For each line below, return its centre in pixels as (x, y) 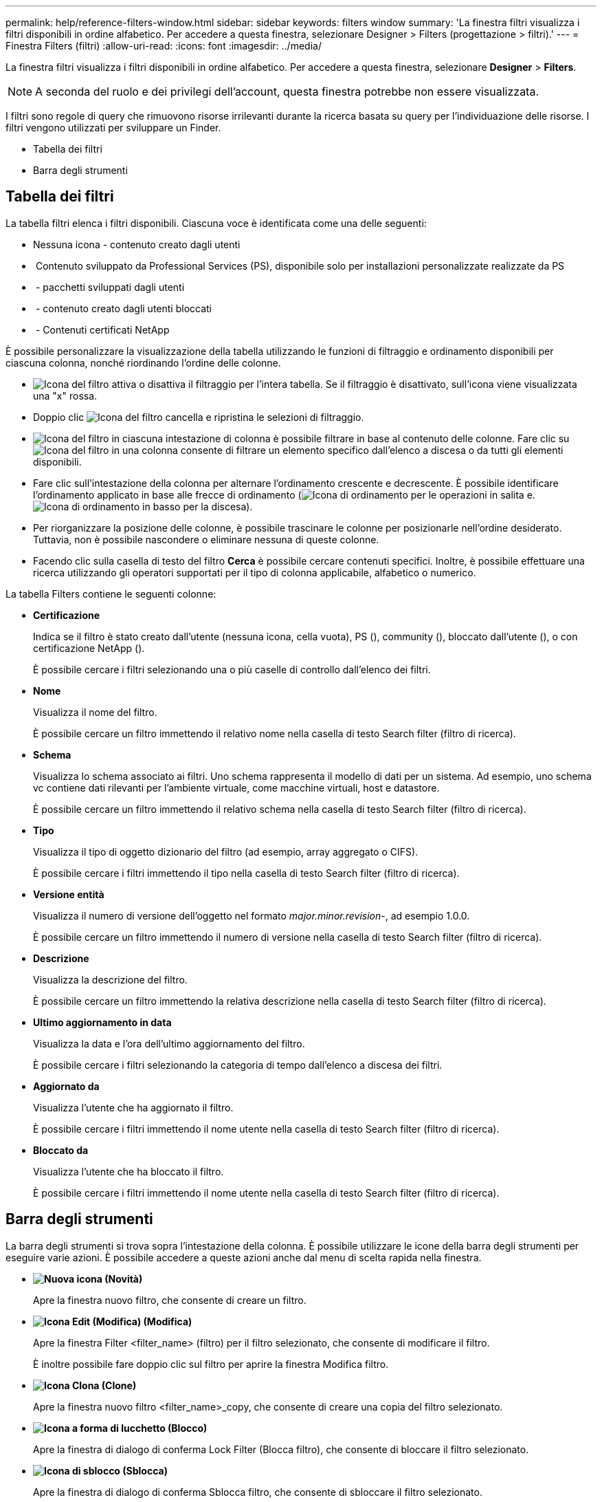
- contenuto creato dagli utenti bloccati (124, 308)
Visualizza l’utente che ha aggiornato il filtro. (133, 1107)
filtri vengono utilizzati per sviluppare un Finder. (113, 128)
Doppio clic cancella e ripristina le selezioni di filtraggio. (199, 417)
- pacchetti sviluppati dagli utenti (110, 287)
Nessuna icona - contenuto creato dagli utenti (137, 244)
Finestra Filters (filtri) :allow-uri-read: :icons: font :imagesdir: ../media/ (164, 46)
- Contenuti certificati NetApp (102, 329)
